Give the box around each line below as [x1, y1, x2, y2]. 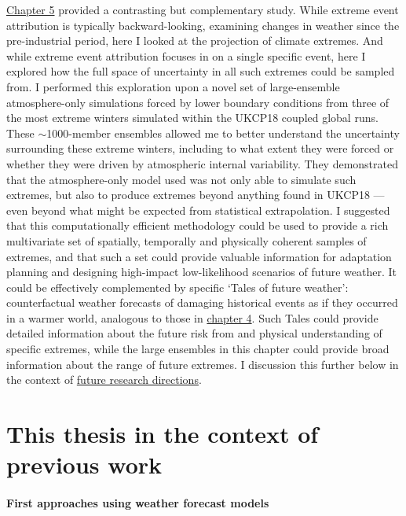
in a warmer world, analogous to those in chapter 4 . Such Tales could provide [6, 309, 379, 326]
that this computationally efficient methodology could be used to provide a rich [6, 217, 389, 234]
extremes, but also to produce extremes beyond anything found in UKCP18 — [6, 186, 385, 203]
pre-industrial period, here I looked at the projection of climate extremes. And [6, 32, 383, 49]
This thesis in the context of [6, 418, 319, 450]
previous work [6, 448, 163, 481]
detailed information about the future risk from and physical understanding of [6, 325, 382, 341]
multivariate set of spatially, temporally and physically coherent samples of [6, 232, 367, 249]
